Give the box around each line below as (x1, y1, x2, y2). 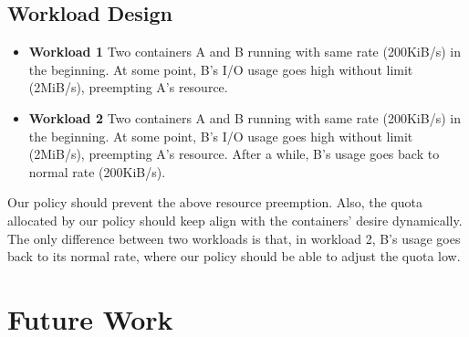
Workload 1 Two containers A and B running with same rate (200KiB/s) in (28, 42, 461, 61)
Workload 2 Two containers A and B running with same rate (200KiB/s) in (28, 108, 461, 127)
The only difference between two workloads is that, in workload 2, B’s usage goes (7, 228, 461, 247)
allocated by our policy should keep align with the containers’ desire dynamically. (7, 210, 463, 229)
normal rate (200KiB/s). (28, 162, 166, 181)
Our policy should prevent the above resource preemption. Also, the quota (7, 193, 423, 212)
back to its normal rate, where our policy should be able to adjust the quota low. (7, 247, 461, 266)
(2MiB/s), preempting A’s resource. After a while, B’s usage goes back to (28, 144, 440, 163)
